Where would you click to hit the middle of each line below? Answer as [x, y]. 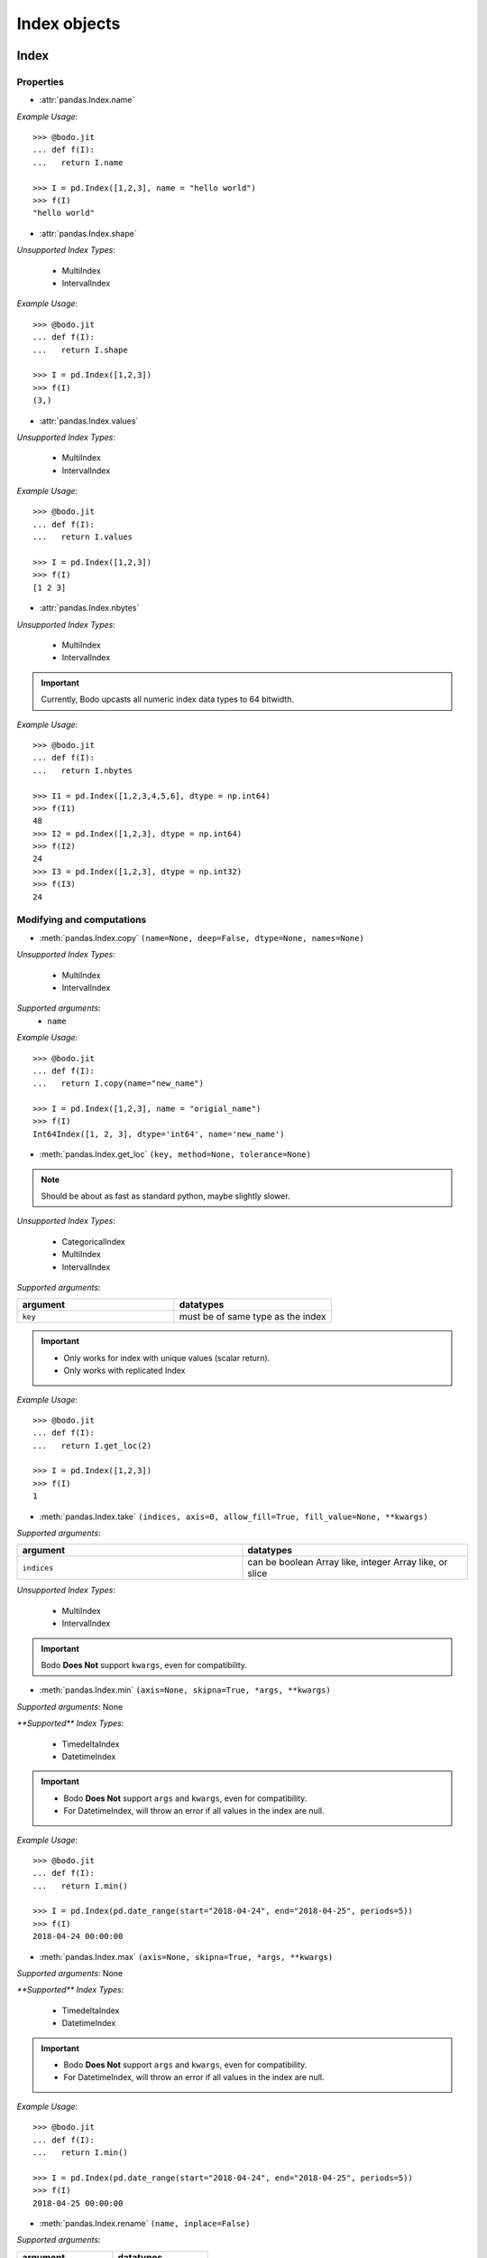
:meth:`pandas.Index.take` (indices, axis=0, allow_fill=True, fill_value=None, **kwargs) [234, 1516]
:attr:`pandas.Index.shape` [88, 233]
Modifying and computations [82, 919]
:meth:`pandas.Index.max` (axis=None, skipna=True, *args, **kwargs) [186, 1956]
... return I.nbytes [83, 770]
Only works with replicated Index [124, 1371]
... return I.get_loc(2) [92, 1446]
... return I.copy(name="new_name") [119, 1083]
